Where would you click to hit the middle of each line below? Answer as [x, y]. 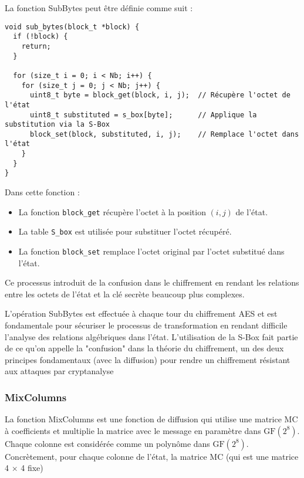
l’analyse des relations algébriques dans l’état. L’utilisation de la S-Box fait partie [151, 336]
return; [36, 46]
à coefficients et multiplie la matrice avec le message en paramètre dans [133, 430]
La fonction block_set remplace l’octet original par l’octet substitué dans [151, 251]
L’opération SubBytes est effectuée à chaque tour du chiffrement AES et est [141, 313]
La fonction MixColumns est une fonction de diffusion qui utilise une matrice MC [151, 419]
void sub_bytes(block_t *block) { [72, 27]
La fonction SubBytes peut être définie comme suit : [99, 8]
